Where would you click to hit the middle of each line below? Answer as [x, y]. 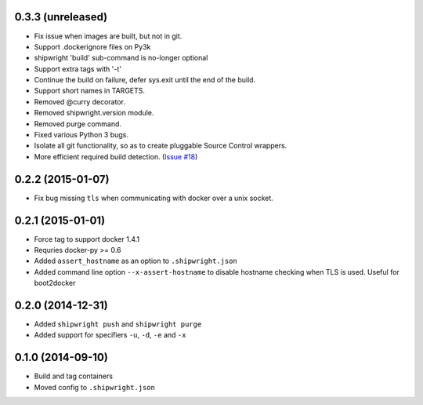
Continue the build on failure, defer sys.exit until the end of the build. [145, 80]
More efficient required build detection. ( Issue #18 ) [116, 156]
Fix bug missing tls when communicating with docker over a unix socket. [154, 198]
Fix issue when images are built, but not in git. [108, 36]
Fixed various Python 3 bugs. [81, 135]
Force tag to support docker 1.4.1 [87, 239]
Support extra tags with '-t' [78, 69]
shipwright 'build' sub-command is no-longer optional [121, 58]
